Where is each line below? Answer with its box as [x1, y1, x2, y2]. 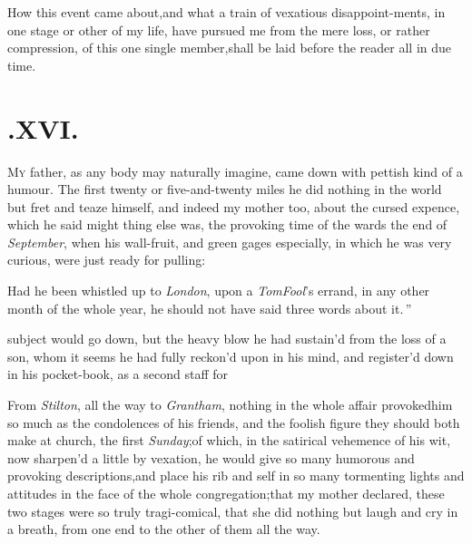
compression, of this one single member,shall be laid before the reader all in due [7, 38, 452, 57]
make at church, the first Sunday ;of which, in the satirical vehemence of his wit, [7, 431, 451, 450]
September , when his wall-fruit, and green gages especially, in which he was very [7, 232, 452, 251]
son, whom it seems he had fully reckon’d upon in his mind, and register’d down [7, 346, 454, 365]
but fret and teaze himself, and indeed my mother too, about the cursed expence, [7, 197, 460, 216]
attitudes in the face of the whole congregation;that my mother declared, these [7, 484, 445, 502]
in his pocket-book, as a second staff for [7, 364, 228, 384]
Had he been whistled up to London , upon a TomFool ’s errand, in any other [7, 281, 430, 300]
